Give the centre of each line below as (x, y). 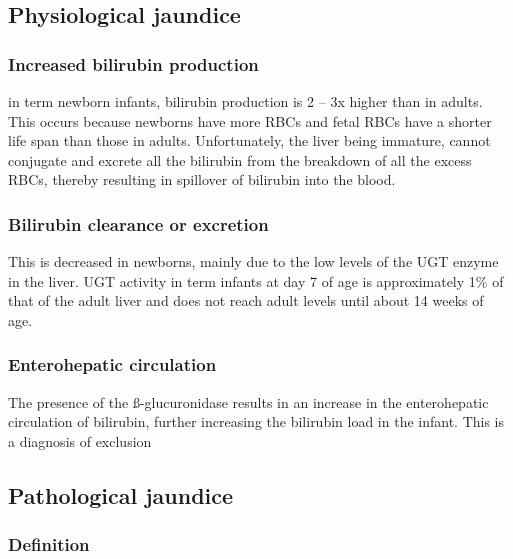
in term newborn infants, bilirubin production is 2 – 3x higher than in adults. (245, 101)
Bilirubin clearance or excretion (138, 223)
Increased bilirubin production (133, 63)
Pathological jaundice (121, 494)
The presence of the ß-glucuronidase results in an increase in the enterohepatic (248, 401)
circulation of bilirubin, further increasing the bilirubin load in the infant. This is (256, 421)
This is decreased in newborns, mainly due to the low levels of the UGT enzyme (253, 261)
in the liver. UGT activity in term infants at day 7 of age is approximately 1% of (256, 280)
